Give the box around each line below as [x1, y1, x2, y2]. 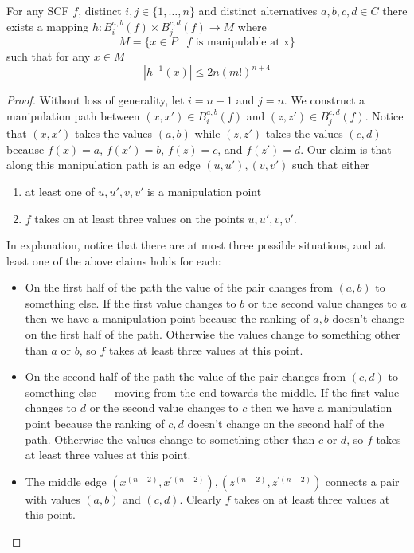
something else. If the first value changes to [25, 294, 236, 311]
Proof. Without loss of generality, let [6, 92, 185, 108]
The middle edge [25, 473, 107, 489]
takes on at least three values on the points [34, 210, 244, 226]
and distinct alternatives [198, 2, 318, 18]
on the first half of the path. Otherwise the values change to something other [25, 326, 400, 343]
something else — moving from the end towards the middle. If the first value [25, 383, 400, 400]
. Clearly [179, 490, 221, 507]
